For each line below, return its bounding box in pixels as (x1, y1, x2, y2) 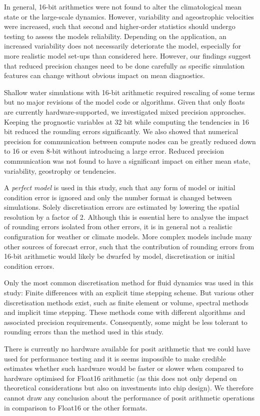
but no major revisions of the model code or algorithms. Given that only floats (4, 97, 245, 107)
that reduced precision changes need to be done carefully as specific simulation (4, 60, 245, 71)
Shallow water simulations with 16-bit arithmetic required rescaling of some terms (4, 87, 255, 97)
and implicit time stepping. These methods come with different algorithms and (4, 307, 245, 317)
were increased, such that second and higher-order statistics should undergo (4, 21, 235, 32)
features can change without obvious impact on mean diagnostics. (4, 70, 205, 81)
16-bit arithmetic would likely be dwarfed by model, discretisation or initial (4, 251, 235, 261)
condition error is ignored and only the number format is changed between (4, 192, 232, 202)
